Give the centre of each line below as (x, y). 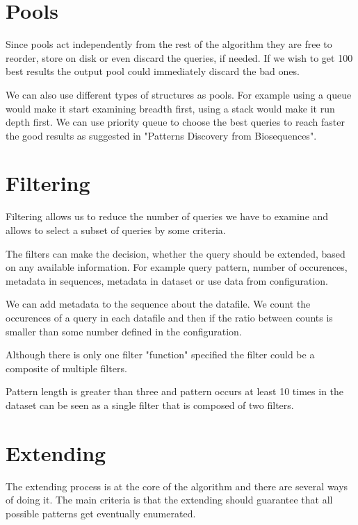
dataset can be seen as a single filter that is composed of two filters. (150, 405)
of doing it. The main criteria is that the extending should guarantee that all (169, 500)
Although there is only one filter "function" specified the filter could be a (160, 355)
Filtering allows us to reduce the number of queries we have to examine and (167, 216)
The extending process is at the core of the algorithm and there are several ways (177, 486)
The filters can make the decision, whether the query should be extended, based (176, 253)
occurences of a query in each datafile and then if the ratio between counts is (169, 317)
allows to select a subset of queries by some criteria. (116, 230)
